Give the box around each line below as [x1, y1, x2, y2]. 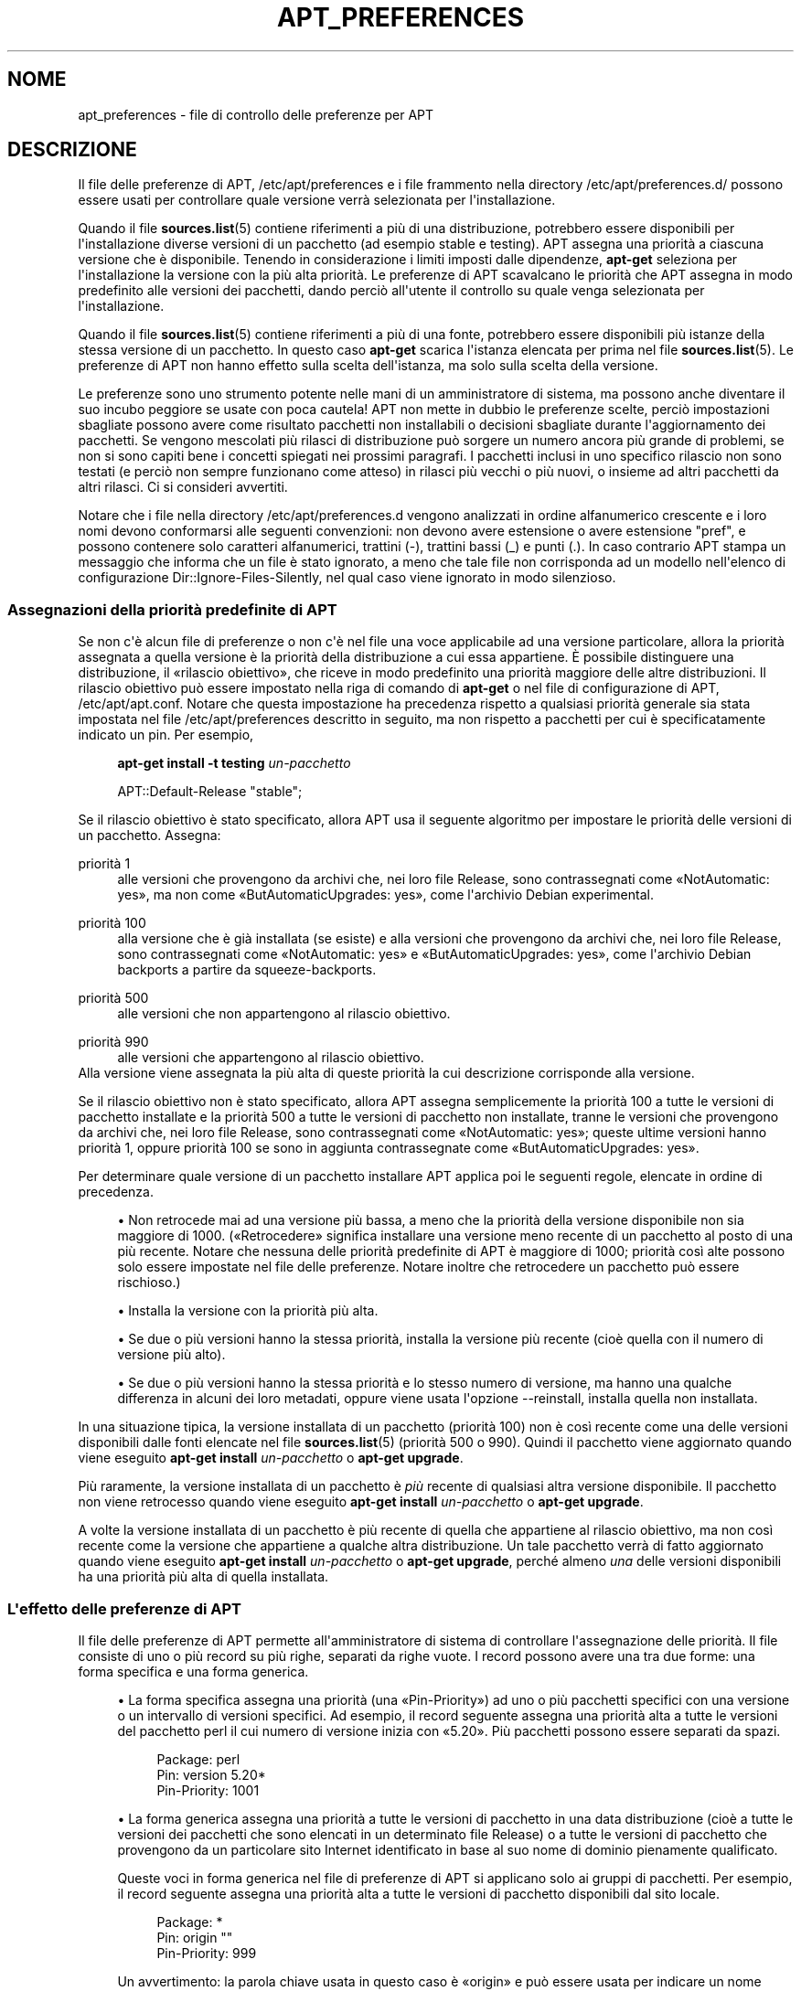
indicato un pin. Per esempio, [78, 727, 254, 743]
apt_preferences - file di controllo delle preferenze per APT [78, 106, 434, 122]
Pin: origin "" [156, 1929, 233, 1945]
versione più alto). [117, 1347, 226, 1363]
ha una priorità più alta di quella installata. [78, 1569, 329, 1585]
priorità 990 [78, 1034, 149, 1050]
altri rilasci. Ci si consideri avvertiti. [78, 479, 288, 495]
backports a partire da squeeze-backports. [117, 962, 377, 978]
